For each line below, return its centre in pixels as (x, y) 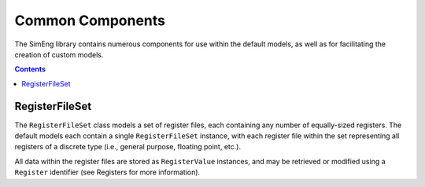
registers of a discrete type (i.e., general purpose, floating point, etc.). (128, 147)
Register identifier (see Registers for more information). (107, 172)
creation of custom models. (59, 54)
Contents (30, 69)
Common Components (90, 20)
